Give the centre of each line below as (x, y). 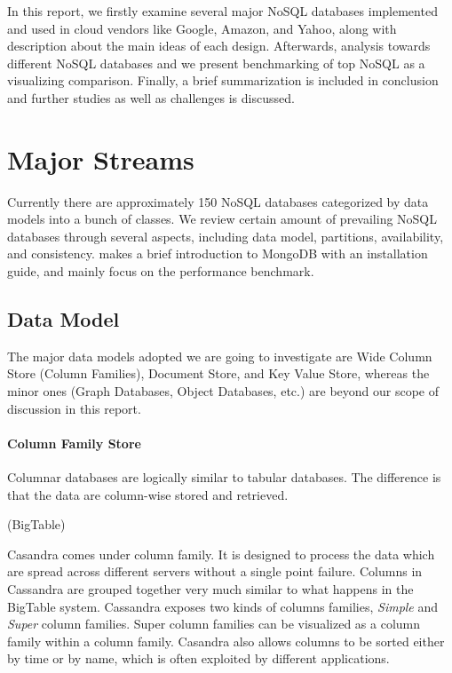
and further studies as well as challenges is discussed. (151, 97)
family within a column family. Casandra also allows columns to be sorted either (226, 641)
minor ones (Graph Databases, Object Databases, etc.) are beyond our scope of (223, 391)
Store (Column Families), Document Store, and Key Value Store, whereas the (218, 373)
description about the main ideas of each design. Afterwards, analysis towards (219, 46)
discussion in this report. (74, 408)
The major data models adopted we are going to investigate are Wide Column (220, 356)
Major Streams (101, 158)
